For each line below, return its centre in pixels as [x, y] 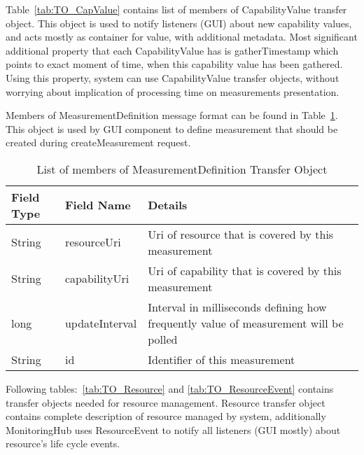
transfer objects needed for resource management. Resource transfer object [166, 402]
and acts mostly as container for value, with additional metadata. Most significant [182, 37]
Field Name [98, 205]
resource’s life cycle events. [63, 443]
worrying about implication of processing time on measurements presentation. [173, 91]
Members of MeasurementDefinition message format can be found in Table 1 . [172, 115]
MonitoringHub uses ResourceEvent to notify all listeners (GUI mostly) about [173, 429]
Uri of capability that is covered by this [245, 270]
